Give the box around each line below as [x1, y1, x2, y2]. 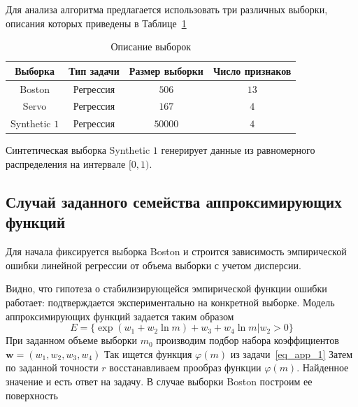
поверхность [6, 387, 58, 402]
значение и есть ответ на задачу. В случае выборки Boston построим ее [6, 373, 313, 388]
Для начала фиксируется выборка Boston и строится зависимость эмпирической [6, 244, 347, 259]
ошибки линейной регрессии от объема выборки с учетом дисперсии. [6, 257, 301, 272]
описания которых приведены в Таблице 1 [6, 15, 187, 30]
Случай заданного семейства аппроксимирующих [6, 190, 342, 212]
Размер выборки [129, 63, 203, 78]
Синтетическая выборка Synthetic [6, 143, 150, 157]
